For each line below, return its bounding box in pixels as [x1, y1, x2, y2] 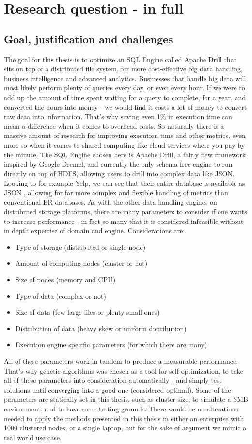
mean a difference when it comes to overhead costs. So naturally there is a [4, 120, 224, 131]
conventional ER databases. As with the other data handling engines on [4, 197, 217, 207]
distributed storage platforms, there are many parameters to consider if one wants [4, 206, 247, 217]
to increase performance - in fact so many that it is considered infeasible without [4, 216, 244, 226]
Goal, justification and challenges [4, 31, 173, 46]
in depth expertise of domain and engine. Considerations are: [4, 225, 185, 236]
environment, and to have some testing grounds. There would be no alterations [4, 403, 238, 413]
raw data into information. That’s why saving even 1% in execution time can [4, 111, 232, 121]
